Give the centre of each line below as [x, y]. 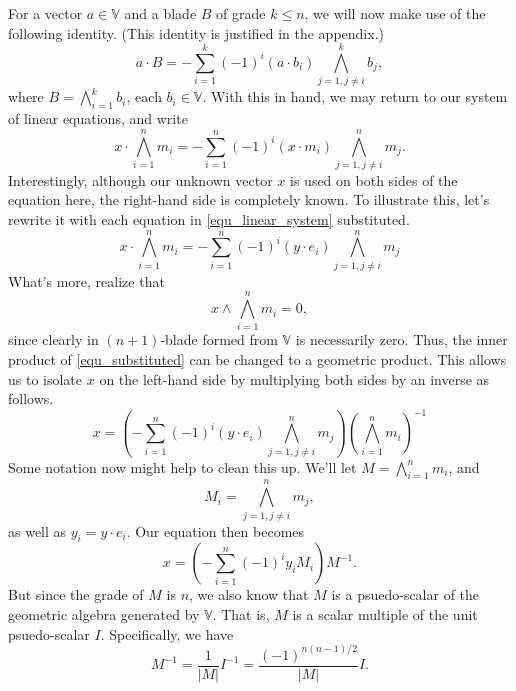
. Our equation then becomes [215, 530]
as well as [37, 530]
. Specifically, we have [167, 633]
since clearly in [53, 339]
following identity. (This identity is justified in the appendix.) [196, 32]
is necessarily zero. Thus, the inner [401, 339]
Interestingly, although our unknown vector [140, 179]
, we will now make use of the [395, 13]
